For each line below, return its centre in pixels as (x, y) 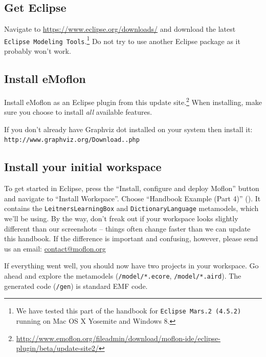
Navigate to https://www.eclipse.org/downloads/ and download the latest (120, 29)
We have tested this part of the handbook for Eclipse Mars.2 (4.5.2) (129, 311)
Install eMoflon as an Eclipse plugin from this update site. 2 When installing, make (133, 101)
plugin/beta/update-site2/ (57, 348)
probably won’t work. (38, 51)
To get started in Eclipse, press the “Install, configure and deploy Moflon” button (132, 188)
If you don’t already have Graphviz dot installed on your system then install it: (128, 129)
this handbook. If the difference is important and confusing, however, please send (131, 238)
